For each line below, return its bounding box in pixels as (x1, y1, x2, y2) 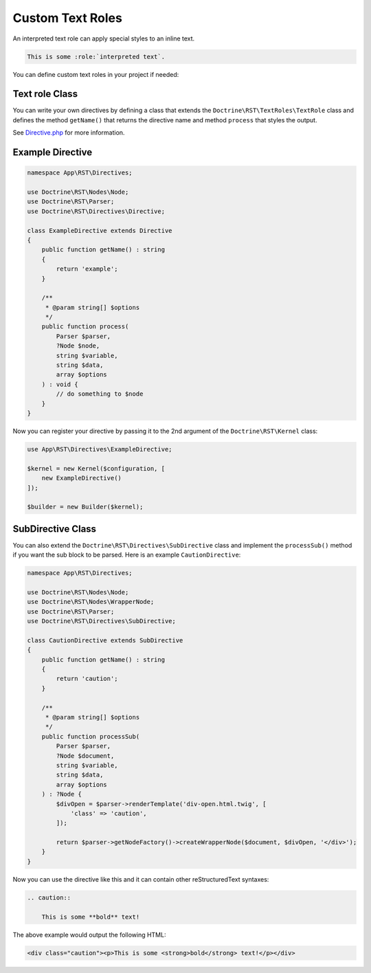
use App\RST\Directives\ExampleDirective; (27, 445, 172, 453)
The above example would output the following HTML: (12, 930, 166, 939)
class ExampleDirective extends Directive (27, 227, 172, 234)
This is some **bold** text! (41, 913, 140, 921)
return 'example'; (56, 265, 118, 273)
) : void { (41, 380, 78, 388)
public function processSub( (41, 732, 140, 740)
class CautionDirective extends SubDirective (27, 636, 183, 644)
